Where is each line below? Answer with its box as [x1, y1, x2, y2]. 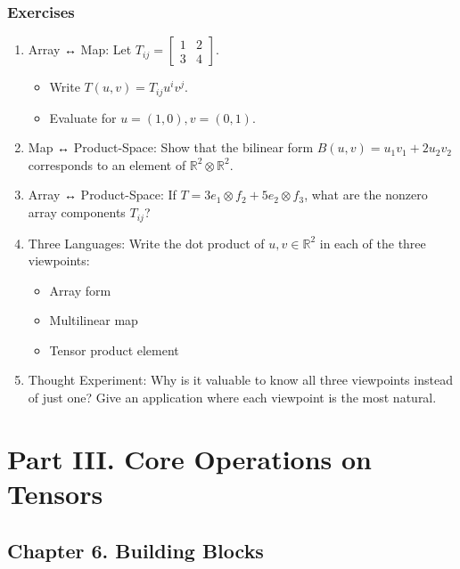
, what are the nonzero [304, 185, 428, 204]
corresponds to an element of [28, 155, 186, 174]
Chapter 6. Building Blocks [7, 536, 264, 564]
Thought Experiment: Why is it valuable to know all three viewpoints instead [28, 370, 453, 389]
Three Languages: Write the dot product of [28, 233, 265, 252]
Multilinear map [49, 311, 138, 329]
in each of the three [319, 233, 426, 252]
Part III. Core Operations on [7, 440, 372, 476]
